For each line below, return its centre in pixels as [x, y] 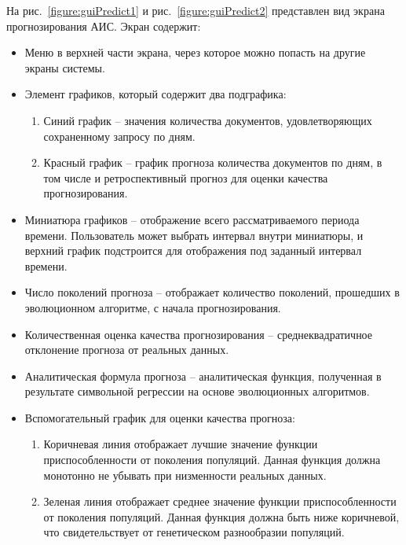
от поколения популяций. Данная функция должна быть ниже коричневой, [221, 516]
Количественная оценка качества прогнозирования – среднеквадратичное [199, 334]
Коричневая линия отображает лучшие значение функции [181, 444]
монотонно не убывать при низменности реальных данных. [185, 475]
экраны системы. [65, 67]
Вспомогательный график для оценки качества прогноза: [160, 417]
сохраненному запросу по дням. [119, 136]
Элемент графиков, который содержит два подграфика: [155, 94]
